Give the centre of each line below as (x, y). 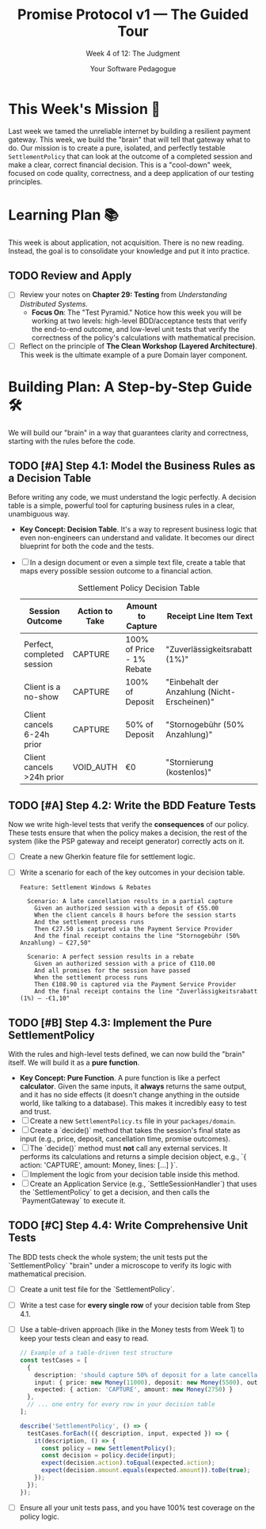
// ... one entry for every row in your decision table (121, 1405)
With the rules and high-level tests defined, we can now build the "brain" (127, 1054)
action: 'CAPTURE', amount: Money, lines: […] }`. (99, 1165)
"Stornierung (190, 762)
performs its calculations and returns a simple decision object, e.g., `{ (133, 1157)
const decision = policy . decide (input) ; (108, 1455)
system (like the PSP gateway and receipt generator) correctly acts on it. (127, 841)
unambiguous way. (39, 514)
